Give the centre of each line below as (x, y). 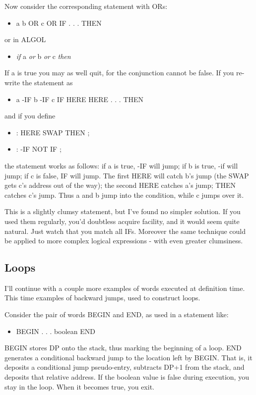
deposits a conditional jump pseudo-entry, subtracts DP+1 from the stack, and (125, 367)
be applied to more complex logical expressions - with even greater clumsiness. (124, 241)
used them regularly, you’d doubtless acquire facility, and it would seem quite (122, 221)
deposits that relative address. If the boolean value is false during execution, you (127, 377)
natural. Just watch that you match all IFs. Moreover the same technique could (125, 231)
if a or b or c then (43, 56)
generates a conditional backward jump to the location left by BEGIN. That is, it (128, 357)
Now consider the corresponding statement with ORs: (86, 6)
